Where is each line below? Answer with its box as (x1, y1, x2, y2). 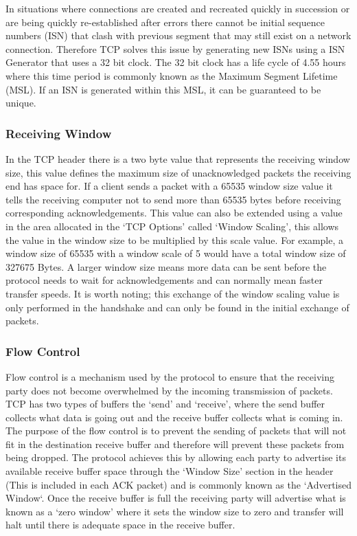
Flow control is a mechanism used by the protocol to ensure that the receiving (5, 369, 334, 383)
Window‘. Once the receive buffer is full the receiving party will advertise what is (5, 491, 346, 505)
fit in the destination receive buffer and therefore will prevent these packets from (5, 436, 345, 451)
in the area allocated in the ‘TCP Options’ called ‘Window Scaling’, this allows (5, 219, 339, 233)
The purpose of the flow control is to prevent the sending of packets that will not (5, 423, 347, 438)
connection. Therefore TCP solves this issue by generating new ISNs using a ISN (5, 41, 345, 56)
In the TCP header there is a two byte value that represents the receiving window (5, 151, 350, 166)
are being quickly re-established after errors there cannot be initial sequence (5, 14, 325, 29)
